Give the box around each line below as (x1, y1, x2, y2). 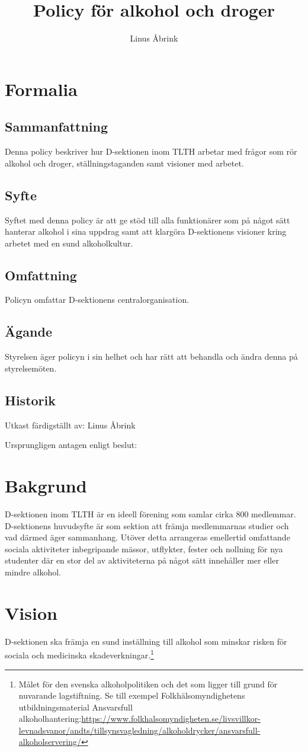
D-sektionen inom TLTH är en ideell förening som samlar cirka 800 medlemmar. (5, 507, 296, 520)
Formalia (5, 76, 78, 101)
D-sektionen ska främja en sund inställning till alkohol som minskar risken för (5, 635, 287, 647)
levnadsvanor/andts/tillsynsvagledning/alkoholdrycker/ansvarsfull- (18, 724, 261, 736)
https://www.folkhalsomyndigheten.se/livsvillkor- (81, 712, 261, 725)
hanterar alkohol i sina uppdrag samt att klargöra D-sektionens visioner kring (5, 225, 287, 238)
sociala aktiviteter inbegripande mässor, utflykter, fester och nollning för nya (5, 542, 283, 555)
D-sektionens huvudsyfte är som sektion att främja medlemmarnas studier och (5, 519, 289, 532)
